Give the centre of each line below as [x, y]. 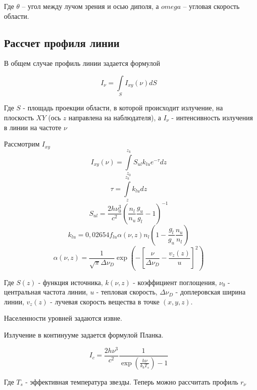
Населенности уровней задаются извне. [63, 318]
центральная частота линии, [46, 292]
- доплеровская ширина [210, 292]
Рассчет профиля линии [62, 42]
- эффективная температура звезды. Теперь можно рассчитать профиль [132, 381]
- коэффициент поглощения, [175, 282]
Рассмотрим [22, 144]
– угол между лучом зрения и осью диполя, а [90, 6]
